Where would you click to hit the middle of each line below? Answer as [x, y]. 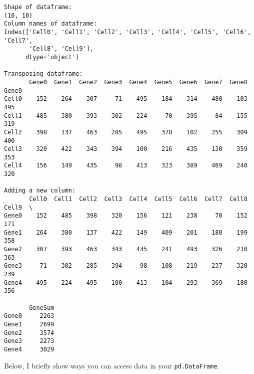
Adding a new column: [40, 191]
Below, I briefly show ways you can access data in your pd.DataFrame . [112, 365]
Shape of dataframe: [38, 7]
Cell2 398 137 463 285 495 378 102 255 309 [126, 132]
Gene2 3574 [29, 333]
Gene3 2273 [29, 341]
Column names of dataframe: [51, 24]
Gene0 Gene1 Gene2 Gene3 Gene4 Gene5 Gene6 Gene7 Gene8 [138, 82]
